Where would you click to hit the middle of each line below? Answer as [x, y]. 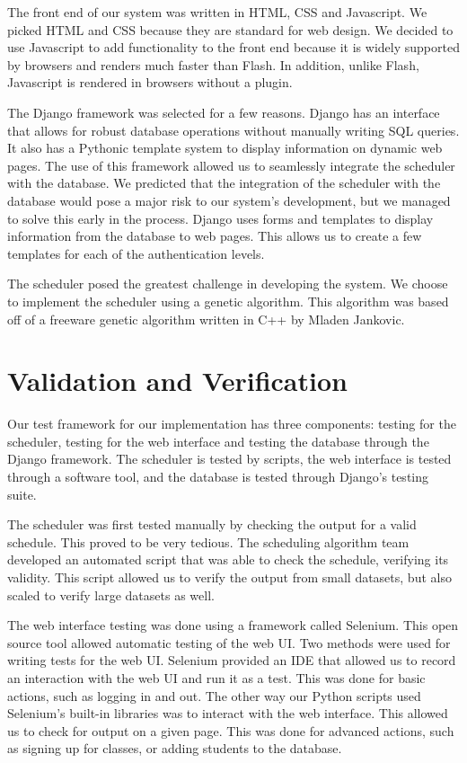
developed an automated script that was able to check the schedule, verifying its [228, 559]
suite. [22, 494]
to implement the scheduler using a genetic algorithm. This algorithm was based [228, 301]
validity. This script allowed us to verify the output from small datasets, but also [229, 577]
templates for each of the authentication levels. [136, 253]
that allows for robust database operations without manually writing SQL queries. [233, 130]
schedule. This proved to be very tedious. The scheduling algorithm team [208, 541]
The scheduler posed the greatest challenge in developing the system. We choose [228, 284]
